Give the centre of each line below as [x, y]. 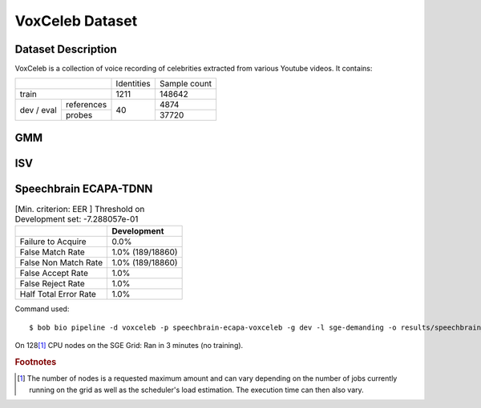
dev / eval [38, 110]
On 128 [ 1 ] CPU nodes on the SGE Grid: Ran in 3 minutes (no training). [129, 346]
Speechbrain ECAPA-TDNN [84, 188]
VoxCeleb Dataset [76, 21]
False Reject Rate [52, 284]
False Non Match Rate [61, 262]
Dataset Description [66, 49]
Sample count [186, 84]
